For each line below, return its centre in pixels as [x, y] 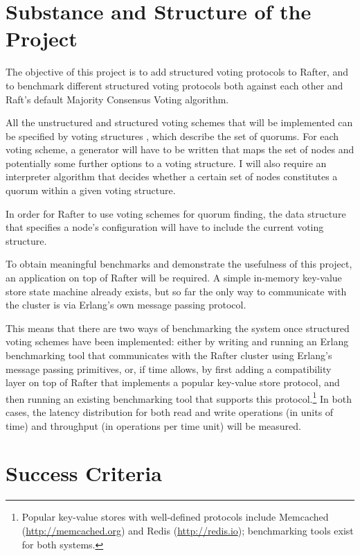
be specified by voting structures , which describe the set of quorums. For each [172, 136]
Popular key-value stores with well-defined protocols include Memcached [175, 517]
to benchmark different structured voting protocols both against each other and [174, 85]
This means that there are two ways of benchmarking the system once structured [178, 328]
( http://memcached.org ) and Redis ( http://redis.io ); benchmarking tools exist [188, 530]
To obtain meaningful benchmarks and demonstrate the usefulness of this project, [179, 264]
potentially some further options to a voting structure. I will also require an [166, 163]
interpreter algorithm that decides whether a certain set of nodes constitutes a [172, 176]
